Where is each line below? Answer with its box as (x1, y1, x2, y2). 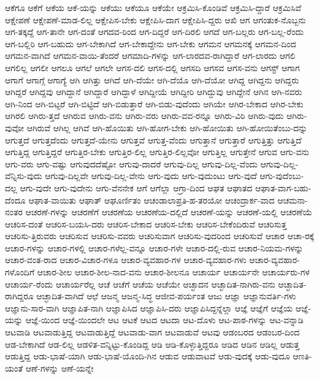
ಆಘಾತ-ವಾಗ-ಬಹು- (255, 181, 312, 194)
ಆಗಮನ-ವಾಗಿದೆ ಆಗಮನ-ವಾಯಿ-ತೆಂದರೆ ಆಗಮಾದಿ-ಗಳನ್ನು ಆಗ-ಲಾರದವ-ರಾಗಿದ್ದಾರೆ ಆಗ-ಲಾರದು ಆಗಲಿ (5, 49, 296, 62)
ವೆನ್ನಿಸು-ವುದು (5, 169, 42, 182)
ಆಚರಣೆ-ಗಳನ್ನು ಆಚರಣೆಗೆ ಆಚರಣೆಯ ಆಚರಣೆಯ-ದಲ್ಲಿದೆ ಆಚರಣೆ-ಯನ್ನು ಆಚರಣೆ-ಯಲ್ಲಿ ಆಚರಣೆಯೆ (25, 205, 312, 218)
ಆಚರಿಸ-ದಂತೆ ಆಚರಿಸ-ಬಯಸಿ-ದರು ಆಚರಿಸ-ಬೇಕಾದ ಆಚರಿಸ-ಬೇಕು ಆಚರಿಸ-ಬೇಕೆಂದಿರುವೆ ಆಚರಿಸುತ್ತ (5, 217, 287, 230)
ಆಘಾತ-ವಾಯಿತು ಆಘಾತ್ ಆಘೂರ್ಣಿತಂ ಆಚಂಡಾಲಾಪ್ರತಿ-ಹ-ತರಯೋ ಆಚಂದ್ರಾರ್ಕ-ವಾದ (28, 193, 275, 206)
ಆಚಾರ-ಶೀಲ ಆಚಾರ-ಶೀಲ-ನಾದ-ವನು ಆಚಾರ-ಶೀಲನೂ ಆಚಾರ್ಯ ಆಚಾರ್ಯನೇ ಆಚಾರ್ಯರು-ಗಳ (37, 266, 310, 278)
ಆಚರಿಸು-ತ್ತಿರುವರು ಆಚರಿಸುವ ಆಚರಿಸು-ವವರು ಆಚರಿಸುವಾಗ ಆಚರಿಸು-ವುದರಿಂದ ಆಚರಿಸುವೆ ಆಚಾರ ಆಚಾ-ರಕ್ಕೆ (5, 229, 314, 242)
